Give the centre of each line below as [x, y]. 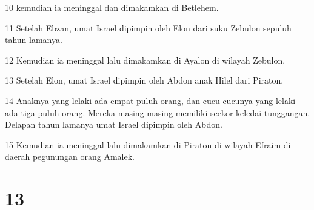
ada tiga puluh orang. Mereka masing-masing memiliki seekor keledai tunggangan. [158, 112]
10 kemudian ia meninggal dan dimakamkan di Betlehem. [112, 7]
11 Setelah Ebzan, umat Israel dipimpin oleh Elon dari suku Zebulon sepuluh [148, 28]
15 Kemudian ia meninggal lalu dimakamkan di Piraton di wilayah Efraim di [148, 144]
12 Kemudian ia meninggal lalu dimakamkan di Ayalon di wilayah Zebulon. [145, 60]
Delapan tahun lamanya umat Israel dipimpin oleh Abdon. [114, 124]
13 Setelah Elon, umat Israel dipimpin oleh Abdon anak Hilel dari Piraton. [144, 80]
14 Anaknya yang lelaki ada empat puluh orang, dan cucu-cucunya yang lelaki [150, 100]
